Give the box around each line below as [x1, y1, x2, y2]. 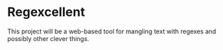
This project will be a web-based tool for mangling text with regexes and [7, 27, 217, 35]
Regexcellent [7, 4, 86, 20]
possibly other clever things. [7, 34, 90, 42]
